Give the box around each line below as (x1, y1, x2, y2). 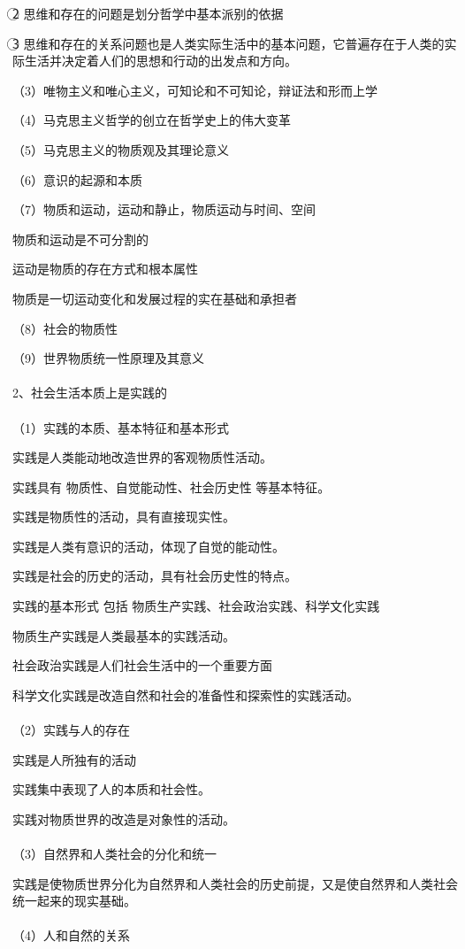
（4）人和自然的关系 (12, 926, 130, 945)
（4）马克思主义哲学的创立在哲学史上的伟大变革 (12, 111, 291, 129)
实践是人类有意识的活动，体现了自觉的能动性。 (12, 536, 285, 555)
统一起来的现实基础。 (12, 891, 136, 910)
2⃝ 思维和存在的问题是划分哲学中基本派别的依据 (12, 4, 284, 22)
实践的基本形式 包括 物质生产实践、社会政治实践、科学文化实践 (12, 597, 380, 615)
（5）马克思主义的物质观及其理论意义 (12, 140, 229, 158)
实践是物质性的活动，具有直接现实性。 (12, 507, 235, 526)
